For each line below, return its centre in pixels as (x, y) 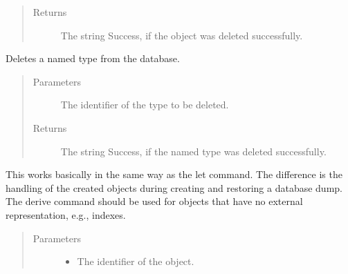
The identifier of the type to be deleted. (145, 105)
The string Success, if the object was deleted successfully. (182, 35)
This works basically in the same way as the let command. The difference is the (174, 174)
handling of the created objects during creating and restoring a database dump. (174, 187)
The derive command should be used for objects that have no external (154, 201)
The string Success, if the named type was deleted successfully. (193, 151)
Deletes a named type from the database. (93, 58)
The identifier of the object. (136, 261)
